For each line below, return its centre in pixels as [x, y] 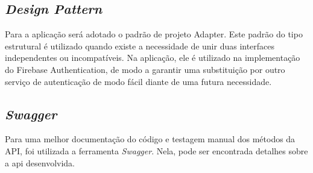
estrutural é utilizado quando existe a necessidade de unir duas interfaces [140, 46]
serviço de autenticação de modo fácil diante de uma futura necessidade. [138, 81]
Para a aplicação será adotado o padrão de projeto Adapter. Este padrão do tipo [154, 34]
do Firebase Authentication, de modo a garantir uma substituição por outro [145, 69]
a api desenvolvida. [40, 162]
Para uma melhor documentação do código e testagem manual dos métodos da [150, 139]
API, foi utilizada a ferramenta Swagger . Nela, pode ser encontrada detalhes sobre [156, 150]
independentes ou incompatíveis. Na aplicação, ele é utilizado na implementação [153, 58]
